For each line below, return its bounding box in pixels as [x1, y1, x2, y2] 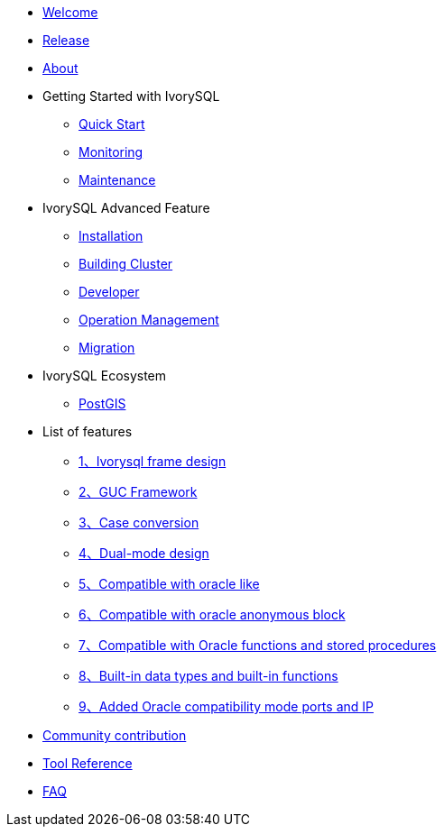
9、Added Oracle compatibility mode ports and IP [79, 699, 374, 714]
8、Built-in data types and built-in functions [79, 668, 338, 683]
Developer [79, 284, 140, 299]
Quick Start [79, 116, 145, 132]
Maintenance [79, 172, 156, 188]
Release [42, 32, 90, 48]
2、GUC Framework [79, 484, 198, 499]
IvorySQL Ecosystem [42, 368, 167, 383]
